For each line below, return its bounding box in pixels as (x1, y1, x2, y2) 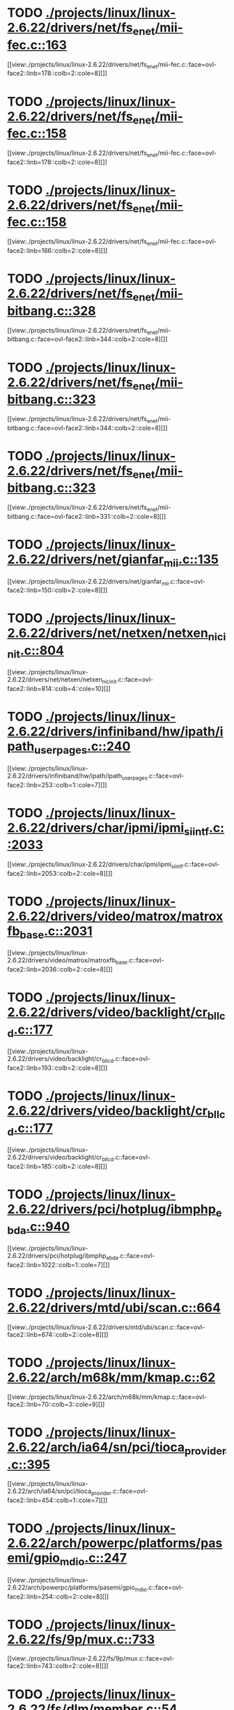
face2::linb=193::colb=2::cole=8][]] (7, 1064, 108, 1072)
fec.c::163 (7, 37, 68, 53)
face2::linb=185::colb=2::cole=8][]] (7, 1163, 108, 1171)
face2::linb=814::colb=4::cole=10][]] (7, 685, 111, 693)
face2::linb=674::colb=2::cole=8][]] (7, 1330, 109, 1338)
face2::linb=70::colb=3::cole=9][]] (7, 1400, 105, 1408)
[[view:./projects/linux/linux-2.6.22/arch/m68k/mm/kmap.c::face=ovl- (7, 1393, 208, 1401)
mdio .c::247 (59, 1550, 127, 1568)
